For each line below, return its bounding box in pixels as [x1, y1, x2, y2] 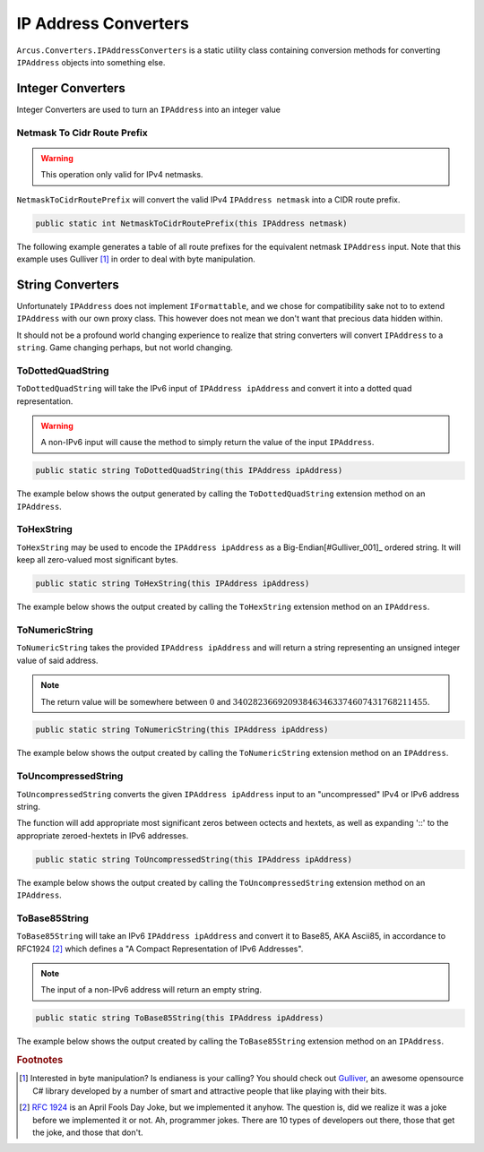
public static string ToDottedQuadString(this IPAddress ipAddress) [35, 466, 343, 476]
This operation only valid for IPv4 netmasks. [40, 169, 203, 180]
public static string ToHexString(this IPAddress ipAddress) [35, 579, 310, 589]
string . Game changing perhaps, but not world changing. [16, 342, 233, 353]
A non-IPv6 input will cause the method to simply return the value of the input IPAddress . [40, 437, 375, 448]
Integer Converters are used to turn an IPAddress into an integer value [16, 104, 281, 115]
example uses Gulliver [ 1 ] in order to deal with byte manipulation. [16, 254, 255, 264]
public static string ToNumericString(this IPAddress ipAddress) [35, 725, 329, 735]
